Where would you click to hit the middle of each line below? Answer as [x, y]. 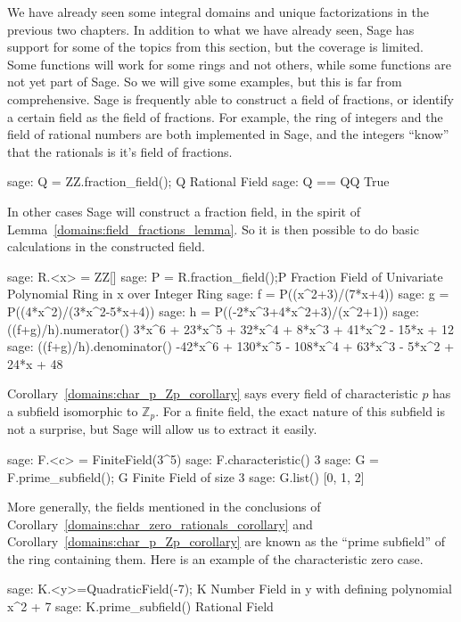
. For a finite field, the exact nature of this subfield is [300, 410]
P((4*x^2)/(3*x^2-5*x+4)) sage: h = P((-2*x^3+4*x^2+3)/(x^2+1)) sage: [213, 311]
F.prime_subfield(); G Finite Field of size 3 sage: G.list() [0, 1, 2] [186, 476]
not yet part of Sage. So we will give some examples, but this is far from [205, 82]
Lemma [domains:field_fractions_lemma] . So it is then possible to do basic [213, 229]
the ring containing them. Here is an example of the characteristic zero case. [215, 558]
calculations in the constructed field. [106, 246]
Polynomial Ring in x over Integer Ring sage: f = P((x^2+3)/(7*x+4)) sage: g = [228, 294]
